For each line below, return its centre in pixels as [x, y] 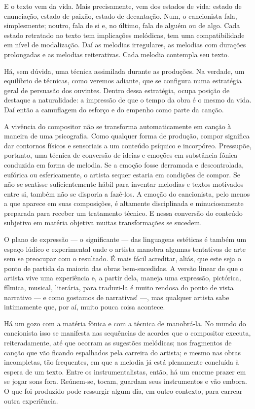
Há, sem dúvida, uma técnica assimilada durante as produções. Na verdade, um [124, 71]
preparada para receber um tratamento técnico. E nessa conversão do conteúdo [123, 213]
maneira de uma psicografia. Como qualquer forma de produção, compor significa [127, 136]
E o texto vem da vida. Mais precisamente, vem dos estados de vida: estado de [123, 6]
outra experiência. [31, 400]
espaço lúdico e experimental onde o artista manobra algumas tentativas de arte [125, 249]
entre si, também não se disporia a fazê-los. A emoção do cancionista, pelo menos [127, 193]
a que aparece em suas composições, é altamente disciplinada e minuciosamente [124, 203]
